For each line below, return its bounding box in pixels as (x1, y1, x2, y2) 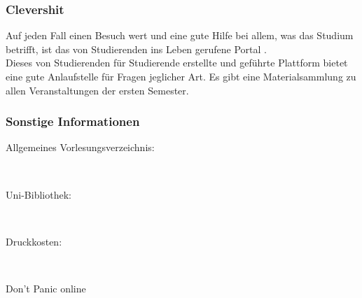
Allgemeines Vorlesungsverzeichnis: (6, 140, 155, 155)
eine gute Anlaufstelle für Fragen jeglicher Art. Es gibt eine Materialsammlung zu (6, 69, 356, 83)
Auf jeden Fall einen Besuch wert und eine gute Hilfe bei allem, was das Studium (6, 28, 354, 43)
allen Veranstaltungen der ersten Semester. (6, 83, 189, 97)
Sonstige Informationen (6, 113, 140, 130)
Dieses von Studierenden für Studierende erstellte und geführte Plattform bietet (6, 55, 348, 70)
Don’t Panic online (6, 281, 86, 295)
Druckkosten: (6, 234, 62, 248)
